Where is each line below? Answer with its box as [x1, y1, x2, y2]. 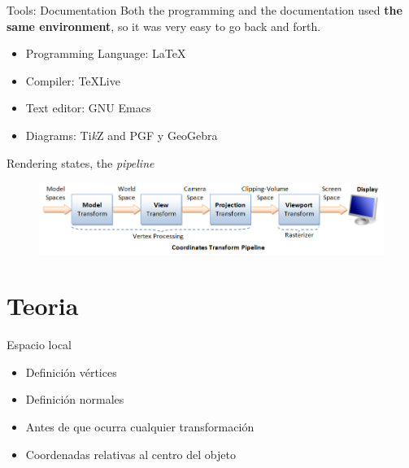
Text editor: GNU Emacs [25, 99, 151, 116]
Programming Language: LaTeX [25, 45, 186, 62]
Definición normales [25, 391, 124, 408]
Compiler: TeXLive [25, 72, 120, 89]
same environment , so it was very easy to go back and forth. [7, 17, 321, 34]
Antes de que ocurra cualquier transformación [25, 418, 255, 435]
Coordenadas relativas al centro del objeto [25, 445, 236, 462]
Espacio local [7, 336, 72, 353]
